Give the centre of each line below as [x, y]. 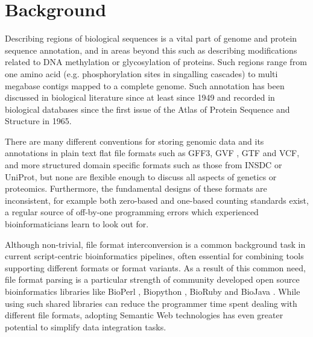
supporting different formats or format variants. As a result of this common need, [155, 267]
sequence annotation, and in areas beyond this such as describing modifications [151, 50]
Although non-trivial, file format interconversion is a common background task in [155, 244]
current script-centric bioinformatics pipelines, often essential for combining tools [154, 256]
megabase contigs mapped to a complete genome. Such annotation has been [145, 85]
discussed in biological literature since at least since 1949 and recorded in [140, 97]
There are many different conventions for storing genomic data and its [134, 141]
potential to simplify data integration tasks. [86, 326]
